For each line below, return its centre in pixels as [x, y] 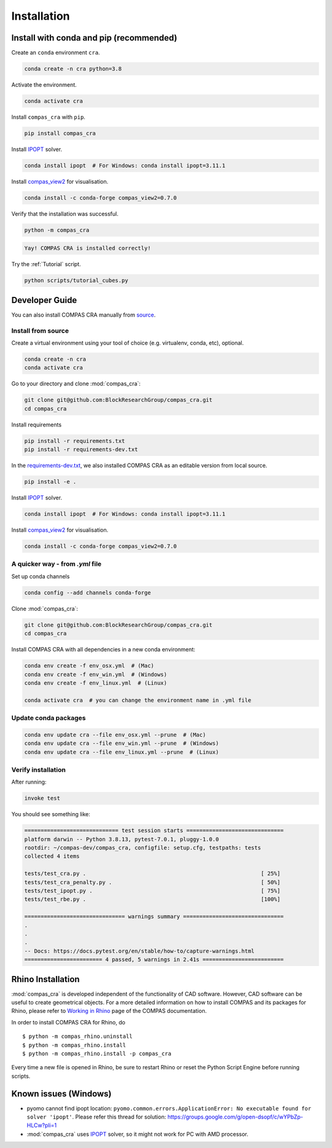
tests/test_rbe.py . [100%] [152, 899]
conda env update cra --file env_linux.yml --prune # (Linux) [122, 752]
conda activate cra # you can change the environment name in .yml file [138, 700]
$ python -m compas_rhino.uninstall [77, 1036]
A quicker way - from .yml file [56, 564]
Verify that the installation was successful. [65, 214]
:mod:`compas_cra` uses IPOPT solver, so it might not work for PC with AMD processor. [138, 1134]
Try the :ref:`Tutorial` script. [46, 264]
